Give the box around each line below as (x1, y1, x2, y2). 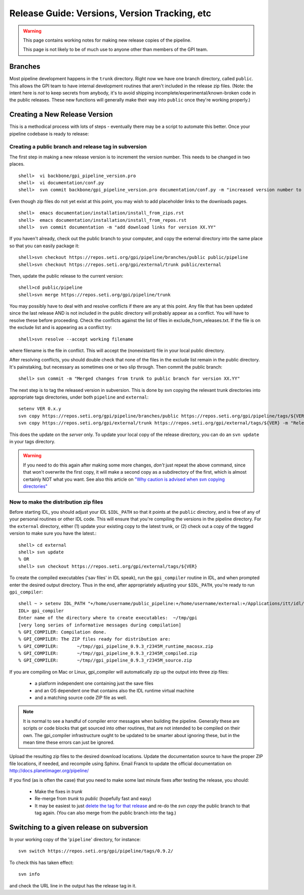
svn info (18, 871, 40, 877)
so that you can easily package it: (9, 243, 80, 249)
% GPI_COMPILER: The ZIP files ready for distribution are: (18, 636, 171, 642)
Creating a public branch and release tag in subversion (9, 143, 147, 150)
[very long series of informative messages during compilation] (18, 622, 182, 628)
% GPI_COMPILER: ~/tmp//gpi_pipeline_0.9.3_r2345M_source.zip (18, 657, 192, 664)
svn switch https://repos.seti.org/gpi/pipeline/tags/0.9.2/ (18, 848, 173, 854)
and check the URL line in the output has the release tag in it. (9, 882, 137, 888)
